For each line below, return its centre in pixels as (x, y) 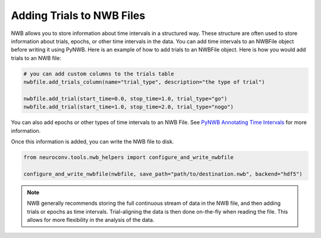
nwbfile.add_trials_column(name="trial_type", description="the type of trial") (144, 82)
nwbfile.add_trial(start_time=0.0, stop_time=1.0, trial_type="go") (125, 99)
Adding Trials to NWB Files (78, 15)
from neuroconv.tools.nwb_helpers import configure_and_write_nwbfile (129, 158)
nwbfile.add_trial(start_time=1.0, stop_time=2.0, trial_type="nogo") (129, 107)
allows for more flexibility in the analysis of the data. (91, 220)
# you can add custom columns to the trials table (99, 74)
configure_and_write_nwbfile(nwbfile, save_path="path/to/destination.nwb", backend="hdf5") (163, 174)
